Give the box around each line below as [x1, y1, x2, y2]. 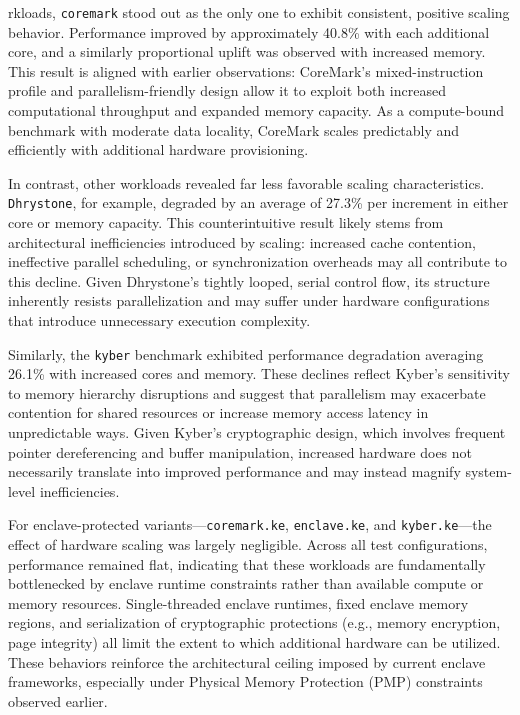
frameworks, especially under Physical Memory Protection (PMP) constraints [8, 671, 483, 692]
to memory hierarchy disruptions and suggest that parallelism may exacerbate [8, 382, 486, 403]
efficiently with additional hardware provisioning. [8, 139, 309, 160]
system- [465, 461, 512, 482]
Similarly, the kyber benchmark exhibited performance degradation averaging [8, 343, 484, 364]
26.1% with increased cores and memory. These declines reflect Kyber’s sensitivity [8, 363, 510, 384]
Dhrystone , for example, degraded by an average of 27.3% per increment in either [8, 192, 509, 213]
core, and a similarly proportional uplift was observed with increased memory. [8, 41, 486, 62]
